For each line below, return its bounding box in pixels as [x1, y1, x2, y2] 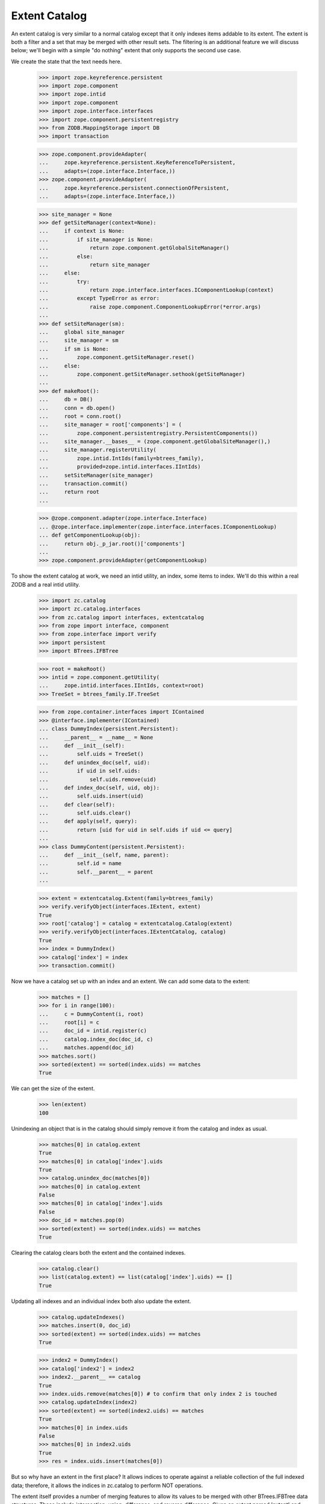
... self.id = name [39, 860, 122, 867]
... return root [39, 488, 99, 496]
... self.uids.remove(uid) [39, 776, 156, 783]
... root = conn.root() [39, 413, 122, 419]
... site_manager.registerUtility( [39, 446, 156, 454]
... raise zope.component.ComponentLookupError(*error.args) [39, 303, 261, 310]
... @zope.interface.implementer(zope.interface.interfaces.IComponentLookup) [39, 523, 277, 530]
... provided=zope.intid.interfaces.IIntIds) [39, 463, 201, 470]
